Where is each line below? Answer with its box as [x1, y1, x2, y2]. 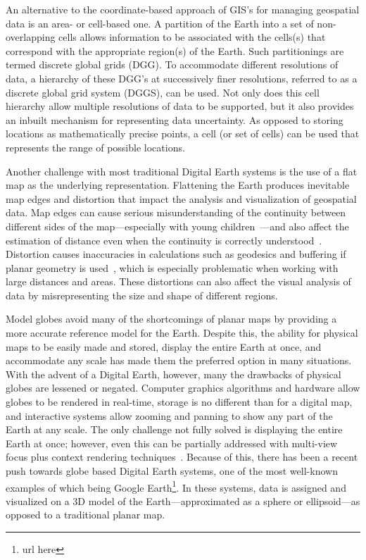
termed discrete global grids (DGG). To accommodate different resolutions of [6, 57, 339, 72]
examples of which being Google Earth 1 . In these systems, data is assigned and [6, 478, 346, 494]
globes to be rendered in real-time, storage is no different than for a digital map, [6, 394, 353, 409]
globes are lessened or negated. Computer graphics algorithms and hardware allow [6, 380, 360, 395]
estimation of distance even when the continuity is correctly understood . [6, 232, 322, 247]
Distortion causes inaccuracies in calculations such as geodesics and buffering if [6, 247, 346, 261]
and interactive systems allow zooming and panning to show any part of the [6, 408, 333, 423]
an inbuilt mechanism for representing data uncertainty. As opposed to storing [6, 112, 343, 127]
